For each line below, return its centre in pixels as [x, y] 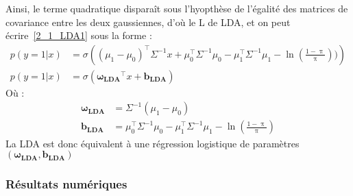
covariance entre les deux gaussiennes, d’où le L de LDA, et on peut [148, 22]
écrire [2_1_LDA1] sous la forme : [79, 35]
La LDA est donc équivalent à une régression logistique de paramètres [153, 143]
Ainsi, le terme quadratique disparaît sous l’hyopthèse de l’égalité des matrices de [177, 8]
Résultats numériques [66, 184]
